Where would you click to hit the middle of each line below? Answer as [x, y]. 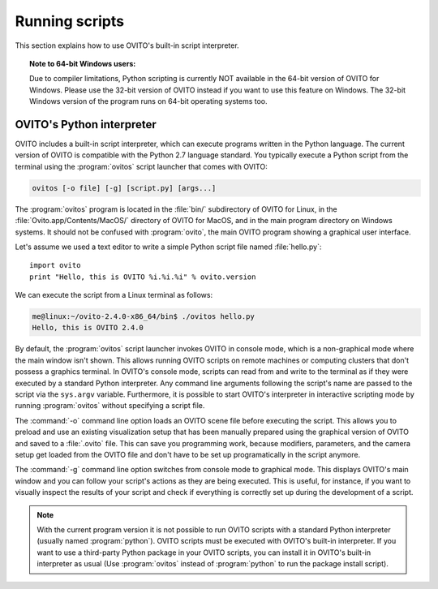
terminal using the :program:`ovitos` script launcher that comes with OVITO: [141, 166]
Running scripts [70, 21]
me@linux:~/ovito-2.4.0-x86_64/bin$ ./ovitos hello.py [143, 317]
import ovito [55, 265]
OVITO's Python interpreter [86, 125]
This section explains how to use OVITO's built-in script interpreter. [127, 45]
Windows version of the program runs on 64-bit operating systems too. [148, 101]
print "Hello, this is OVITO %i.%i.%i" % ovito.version [143, 277]
